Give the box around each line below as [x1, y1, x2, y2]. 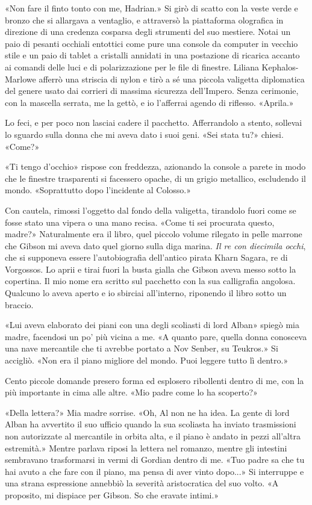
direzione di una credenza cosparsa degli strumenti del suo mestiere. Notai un [5, 25, 291, 38]
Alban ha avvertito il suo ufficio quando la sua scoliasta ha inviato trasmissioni [5, 418, 296, 430]
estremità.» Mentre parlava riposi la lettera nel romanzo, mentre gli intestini [5, 441, 287, 454]
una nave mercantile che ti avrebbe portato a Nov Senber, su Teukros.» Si [5, 342, 278, 355]
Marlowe [5, 72, 36, 85]
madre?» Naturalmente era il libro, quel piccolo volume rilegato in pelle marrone [5, 228, 302, 240]
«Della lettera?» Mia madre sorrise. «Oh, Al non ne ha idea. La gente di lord [5, 406, 290, 418]
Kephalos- [261, 60, 299, 73]
